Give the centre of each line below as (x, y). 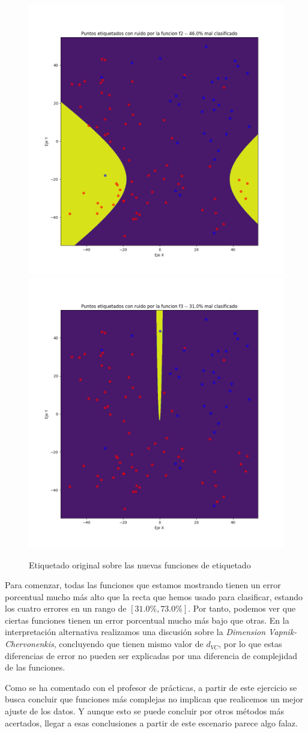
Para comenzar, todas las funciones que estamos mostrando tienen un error (143, 585)
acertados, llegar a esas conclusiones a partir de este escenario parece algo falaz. (151, 722)
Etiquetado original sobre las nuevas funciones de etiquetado (140, 564)
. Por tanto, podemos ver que (242, 608)
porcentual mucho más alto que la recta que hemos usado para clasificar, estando (154, 596)
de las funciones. (35, 667)
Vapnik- (283, 632)
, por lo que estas (250, 644)
